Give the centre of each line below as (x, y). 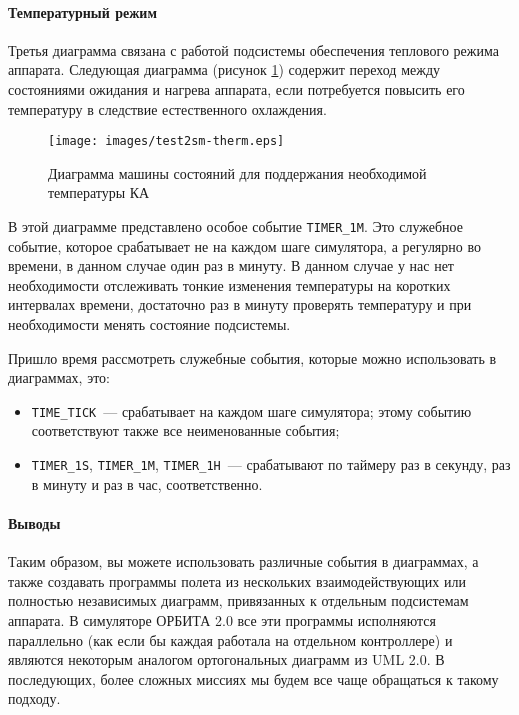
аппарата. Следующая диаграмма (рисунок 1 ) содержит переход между (224, 69)
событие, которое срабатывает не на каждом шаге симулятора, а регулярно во (244, 245)
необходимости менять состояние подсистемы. (149, 324)
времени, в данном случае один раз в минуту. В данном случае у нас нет (231, 265)
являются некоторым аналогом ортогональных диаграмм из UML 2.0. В (226, 659)
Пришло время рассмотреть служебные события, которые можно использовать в (252, 357)
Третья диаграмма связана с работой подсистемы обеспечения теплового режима (253, 49)
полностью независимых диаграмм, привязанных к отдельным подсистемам (238, 600)
